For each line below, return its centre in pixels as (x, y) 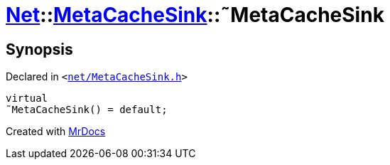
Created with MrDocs (56, 132)
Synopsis (39, 49)
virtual (27, 99)
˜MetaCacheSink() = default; (87, 110)
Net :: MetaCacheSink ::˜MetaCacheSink (195, 15)
